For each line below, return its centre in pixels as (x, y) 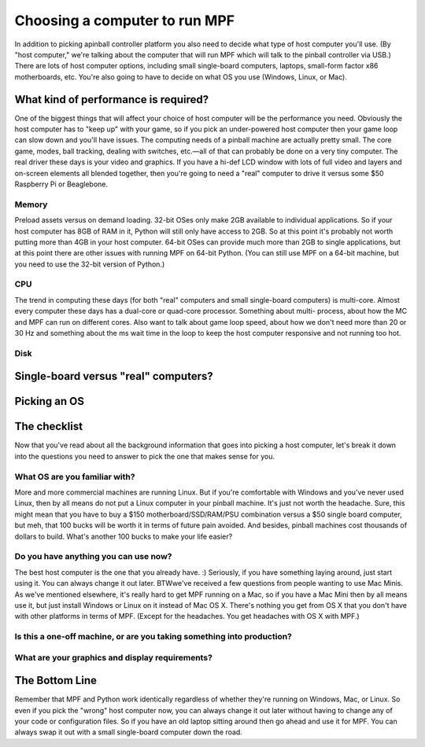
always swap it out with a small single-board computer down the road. (129, 732)
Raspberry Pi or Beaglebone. (61, 184)
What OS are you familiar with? (75, 477)
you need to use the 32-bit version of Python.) (90, 264)
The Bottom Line (56, 681)
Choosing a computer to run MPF (125, 20)
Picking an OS (50, 401)
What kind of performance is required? (112, 99)
